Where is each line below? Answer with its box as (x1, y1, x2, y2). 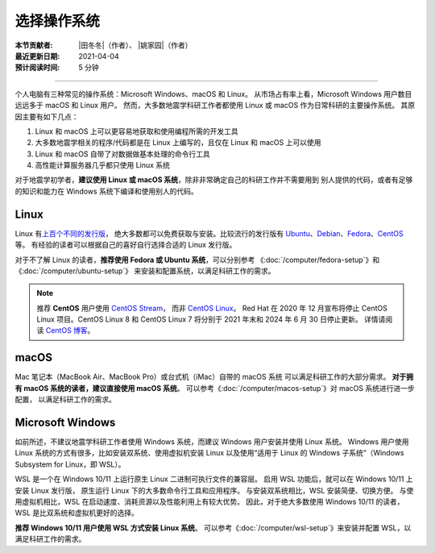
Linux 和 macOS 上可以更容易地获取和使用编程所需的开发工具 (35, 126, 239, 136)
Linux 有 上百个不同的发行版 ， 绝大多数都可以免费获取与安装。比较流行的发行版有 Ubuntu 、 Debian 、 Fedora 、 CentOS (14, 228, 404, 238)
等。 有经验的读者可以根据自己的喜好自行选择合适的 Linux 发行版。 (14, 240, 237, 250)
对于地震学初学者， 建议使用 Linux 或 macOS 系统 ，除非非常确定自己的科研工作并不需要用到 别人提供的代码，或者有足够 (14, 175, 413, 185)
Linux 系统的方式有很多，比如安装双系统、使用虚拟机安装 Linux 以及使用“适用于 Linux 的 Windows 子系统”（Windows (14, 448, 404, 458)
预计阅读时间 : (14, 63, 60, 73)
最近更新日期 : (14, 51, 60, 60)
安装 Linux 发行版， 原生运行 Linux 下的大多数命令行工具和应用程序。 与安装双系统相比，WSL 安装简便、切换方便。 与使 (14, 485, 414, 495)
